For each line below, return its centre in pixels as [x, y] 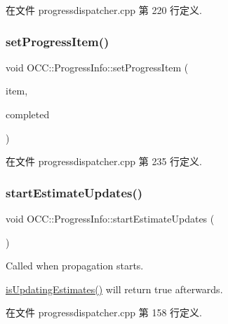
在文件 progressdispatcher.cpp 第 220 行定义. [104, 10]
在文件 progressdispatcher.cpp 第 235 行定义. [104, 161]
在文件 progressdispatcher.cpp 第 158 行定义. [104, 312]
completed [28, 114]
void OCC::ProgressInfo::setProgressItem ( [97, 67]
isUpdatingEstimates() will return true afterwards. [114, 289]
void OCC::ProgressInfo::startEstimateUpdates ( [110, 218]
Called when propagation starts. [75, 266]
